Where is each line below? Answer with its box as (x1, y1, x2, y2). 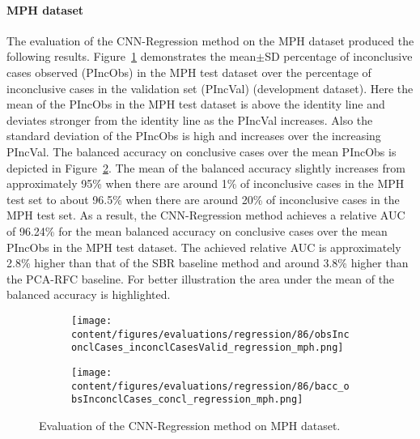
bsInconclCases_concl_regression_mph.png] (71, 394, 303, 406)
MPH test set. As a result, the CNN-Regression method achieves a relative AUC (6, 207, 405, 224)
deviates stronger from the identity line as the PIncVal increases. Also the (6, 111, 373, 128)
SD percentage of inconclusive (265, 48, 413, 65)
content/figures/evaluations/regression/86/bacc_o (71, 380, 350, 392)
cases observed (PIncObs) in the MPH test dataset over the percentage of (6, 63, 371, 80)
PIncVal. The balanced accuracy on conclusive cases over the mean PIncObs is (6, 143, 397, 160)
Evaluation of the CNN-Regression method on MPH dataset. (39, 416, 341, 433)
